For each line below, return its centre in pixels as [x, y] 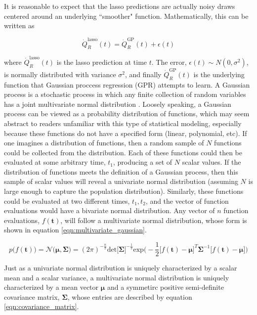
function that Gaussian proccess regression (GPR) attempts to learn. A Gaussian [127, 84]
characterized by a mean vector [51, 287]
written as [19, 25]
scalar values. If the [212, 162]
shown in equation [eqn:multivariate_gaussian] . [75, 230]
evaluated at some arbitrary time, [55, 162]
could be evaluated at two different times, [67, 201]
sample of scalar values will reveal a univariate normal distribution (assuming [121, 181]
